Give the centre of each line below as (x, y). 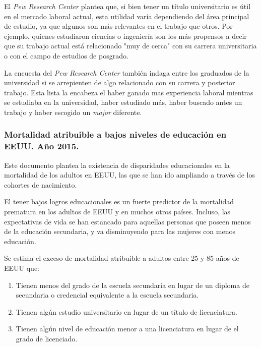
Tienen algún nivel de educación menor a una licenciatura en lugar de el (127, 329)
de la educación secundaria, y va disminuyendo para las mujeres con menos (120, 231)
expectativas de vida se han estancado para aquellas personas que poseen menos (127, 221)
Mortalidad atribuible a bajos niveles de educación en (115, 134)
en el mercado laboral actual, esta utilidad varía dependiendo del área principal (127, 16)
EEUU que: (22, 268)
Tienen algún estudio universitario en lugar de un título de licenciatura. (126, 311)
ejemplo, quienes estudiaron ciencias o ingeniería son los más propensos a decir (125, 36)
